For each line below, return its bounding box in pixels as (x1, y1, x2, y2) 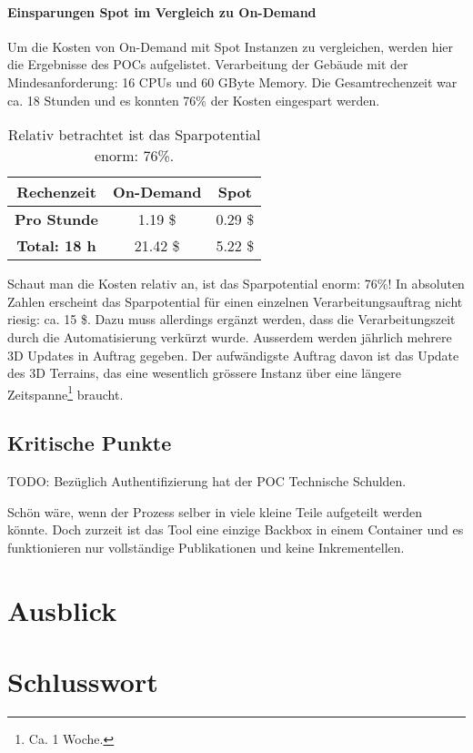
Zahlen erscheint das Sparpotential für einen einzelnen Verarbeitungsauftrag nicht (7, 291, 463, 310)
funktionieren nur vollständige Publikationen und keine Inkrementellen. (7, 537, 405, 556)
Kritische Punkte (7, 429, 172, 457)
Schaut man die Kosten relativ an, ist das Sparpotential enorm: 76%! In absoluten (7, 274, 465, 293)
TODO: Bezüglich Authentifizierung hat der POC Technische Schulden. (7, 472, 407, 491)
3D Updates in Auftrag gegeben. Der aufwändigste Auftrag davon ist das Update (7, 345, 459, 364)
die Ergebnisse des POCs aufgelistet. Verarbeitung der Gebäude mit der (7, 55, 408, 74)
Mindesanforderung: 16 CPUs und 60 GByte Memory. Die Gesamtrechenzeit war (7, 72, 458, 91)
